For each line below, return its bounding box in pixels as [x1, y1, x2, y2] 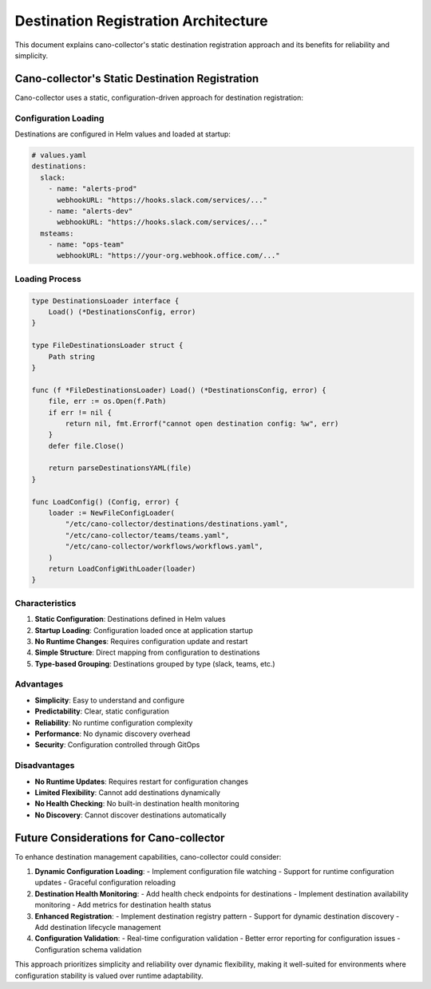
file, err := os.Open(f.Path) [48, 397, 167, 406]
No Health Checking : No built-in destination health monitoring [34, 799, 239, 809]
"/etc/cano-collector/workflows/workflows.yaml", [65, 542, 263, 551]
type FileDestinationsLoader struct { [31, 341, 184, 350]
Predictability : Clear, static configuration [34, 706, 169, 716]
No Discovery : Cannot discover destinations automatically [34, 810, 227, 820]
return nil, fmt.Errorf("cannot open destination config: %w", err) [65, 419, 339, 428]
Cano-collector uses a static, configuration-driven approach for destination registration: [14, 93, 303, 102]
